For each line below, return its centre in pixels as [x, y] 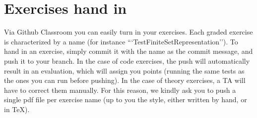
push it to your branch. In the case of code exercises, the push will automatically [127, 60]
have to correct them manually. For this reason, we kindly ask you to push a [120, 90]
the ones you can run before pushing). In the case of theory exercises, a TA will [125, 80]
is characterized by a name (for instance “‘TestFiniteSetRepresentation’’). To [121, 41]
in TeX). [17, 109]
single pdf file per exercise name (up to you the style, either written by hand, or [126, 99]
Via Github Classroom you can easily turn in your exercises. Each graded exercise [128, 32]
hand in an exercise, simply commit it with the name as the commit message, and [128, 51]
